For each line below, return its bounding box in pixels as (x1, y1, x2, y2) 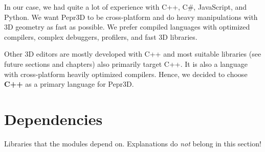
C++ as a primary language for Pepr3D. (4, 79, 134, 89)
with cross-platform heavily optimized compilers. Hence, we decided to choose (4, 68, 248, 79)
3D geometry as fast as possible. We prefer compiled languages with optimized (4, 21, 250, 32)
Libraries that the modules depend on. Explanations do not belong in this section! (4, 138, 261, 148)
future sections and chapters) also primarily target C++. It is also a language (4, 58, 248, 69)
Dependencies (4, 108, 103, 129)
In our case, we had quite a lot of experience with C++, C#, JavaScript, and (4, 2, 247, 12)
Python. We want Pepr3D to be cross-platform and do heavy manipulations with (4, 11, 258, 22)
